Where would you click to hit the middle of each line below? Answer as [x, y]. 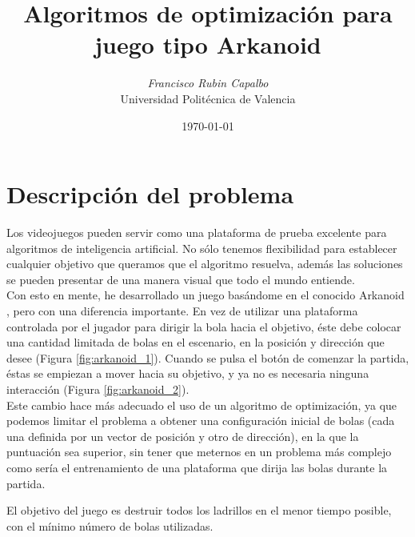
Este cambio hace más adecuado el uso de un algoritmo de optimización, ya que [202, 405]
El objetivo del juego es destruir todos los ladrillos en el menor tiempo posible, [199, 510]
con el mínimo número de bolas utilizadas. [110, 525]
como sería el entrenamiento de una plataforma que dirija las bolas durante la [197, 467]
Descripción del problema [150, 194]
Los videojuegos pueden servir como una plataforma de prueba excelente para [197, 232]
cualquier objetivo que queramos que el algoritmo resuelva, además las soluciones [205, 264]
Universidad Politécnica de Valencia [208, 98]
